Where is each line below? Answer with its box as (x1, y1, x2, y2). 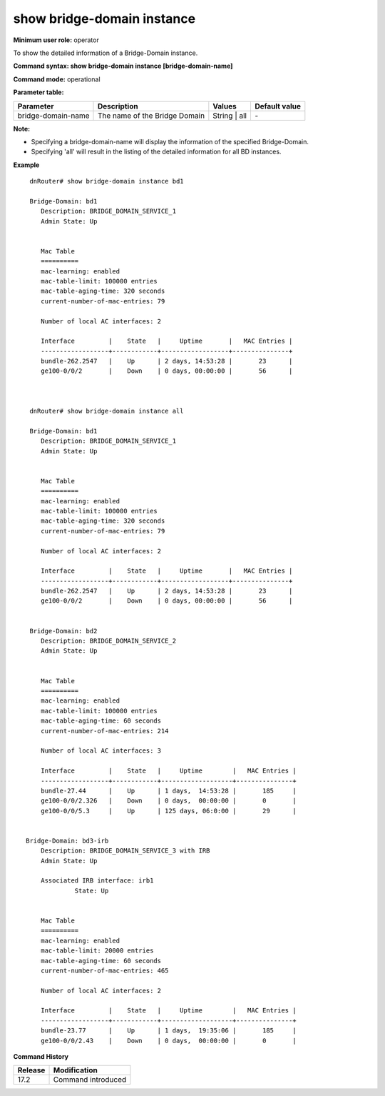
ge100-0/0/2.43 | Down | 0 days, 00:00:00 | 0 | (40, 1036, 297, 1045)
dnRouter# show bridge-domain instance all (29, 407, 185, 416)
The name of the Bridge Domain (97, 111, 205, 121)
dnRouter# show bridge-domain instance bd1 (29, 177, 185, 186)
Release (17, 1065, 46, 1075)
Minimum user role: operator (13, 36, 99, 44)
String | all (212, 111, 247, 121)
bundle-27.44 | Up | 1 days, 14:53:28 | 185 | (40, 786, 297, 795)
